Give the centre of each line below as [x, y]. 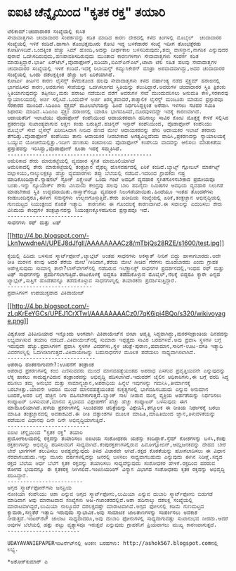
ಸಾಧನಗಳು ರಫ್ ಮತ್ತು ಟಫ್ [34, 222]
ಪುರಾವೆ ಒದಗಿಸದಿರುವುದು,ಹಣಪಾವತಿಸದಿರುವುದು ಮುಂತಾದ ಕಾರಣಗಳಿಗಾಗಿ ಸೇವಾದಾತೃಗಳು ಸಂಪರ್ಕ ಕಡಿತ [103, 56]
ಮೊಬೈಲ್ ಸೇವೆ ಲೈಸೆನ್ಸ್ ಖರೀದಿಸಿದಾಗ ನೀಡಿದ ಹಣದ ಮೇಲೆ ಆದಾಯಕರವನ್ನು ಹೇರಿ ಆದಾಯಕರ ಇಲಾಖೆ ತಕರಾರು [112, 130]
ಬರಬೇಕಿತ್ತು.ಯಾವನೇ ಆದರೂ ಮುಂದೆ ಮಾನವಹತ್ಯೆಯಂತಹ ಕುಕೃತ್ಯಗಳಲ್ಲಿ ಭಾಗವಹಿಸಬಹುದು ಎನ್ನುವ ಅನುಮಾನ [108, 389]
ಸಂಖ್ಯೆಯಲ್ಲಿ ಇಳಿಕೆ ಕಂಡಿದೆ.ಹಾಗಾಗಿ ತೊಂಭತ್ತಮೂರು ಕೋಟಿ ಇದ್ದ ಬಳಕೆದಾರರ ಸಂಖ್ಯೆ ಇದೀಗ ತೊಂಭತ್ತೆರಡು [104, 44]
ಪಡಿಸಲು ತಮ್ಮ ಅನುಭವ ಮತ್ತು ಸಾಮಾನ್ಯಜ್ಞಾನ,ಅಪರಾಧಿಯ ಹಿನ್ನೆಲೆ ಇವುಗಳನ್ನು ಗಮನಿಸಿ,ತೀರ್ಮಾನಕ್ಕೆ [99, 383]
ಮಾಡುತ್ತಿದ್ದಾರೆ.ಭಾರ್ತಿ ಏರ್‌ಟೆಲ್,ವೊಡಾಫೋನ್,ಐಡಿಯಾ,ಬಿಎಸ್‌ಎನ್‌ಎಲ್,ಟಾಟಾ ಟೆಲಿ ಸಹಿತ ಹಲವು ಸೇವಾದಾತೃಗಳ [112, 62]
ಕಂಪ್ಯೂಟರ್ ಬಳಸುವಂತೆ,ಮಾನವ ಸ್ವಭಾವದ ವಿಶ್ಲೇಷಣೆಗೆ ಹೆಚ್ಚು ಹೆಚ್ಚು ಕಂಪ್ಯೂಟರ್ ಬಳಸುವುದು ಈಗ [97, 401]
